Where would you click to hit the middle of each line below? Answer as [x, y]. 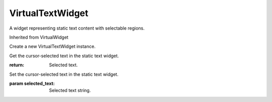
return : [17, 65]
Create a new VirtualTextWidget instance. [52, 46]
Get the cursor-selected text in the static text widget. [64, 56]
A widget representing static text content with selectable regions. [77, 28]
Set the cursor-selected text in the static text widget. [64, 74]
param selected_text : [32, 83]
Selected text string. [70, 90]
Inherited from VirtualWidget [39, 37]
